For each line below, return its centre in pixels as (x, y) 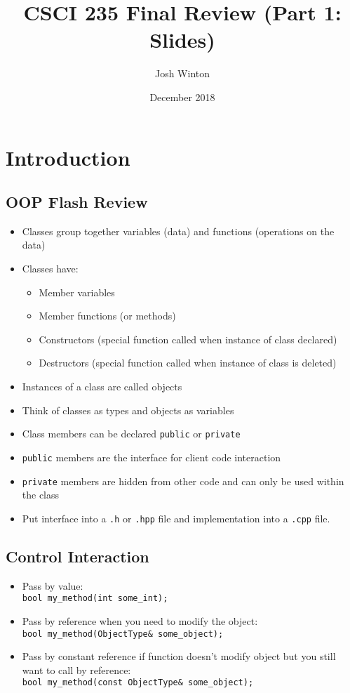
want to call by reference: (76, 669)
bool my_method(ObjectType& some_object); (123, 634)
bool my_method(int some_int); (95, 599)
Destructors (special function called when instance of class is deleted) (188, 363)
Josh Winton (182, 73)
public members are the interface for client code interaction (152, 457)
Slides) (182, 40)
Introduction (68, 157)
